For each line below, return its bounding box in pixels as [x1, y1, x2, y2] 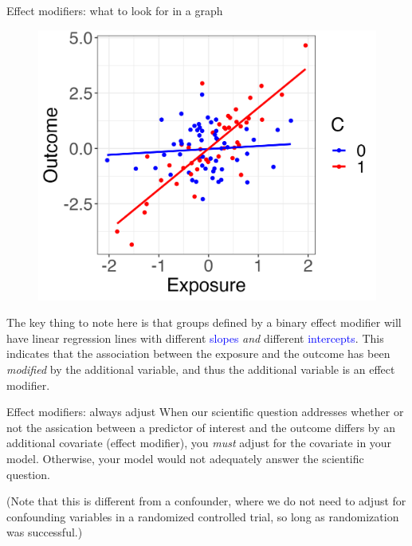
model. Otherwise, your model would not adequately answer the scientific [6, 450, 364, 467]
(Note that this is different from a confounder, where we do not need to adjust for [6, 493, 406, 509]
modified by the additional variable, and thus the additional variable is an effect [6, 361, 395, 378]
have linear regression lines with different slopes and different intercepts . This [6, 329, 384, 346]
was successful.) [6, 524, 83, 540]
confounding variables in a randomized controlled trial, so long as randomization [6, 508, 399, 524]
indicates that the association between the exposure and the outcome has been [6, 345, 390, 362]
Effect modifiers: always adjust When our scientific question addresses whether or [6, 403, 404, 420]
